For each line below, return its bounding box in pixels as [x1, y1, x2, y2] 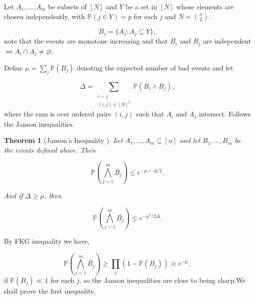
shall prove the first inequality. [4, 285, 96, 296]
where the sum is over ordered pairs [4, 109, 111, 119]
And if [4, 190, 23, 201]
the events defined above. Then [4, 144, 96, 155]
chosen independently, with [4, 11, 85, 21]
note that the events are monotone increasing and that [4, 36, 168, 46]
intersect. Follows [199, 109, 251, 119]
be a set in [126, 1, 157, 11]
